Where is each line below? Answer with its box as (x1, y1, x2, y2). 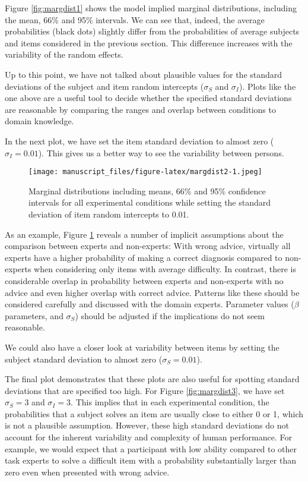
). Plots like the (239, 80, 296, 92)
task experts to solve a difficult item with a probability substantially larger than (5, 454, 296, 467)
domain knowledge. (5, 115, 74, 127)
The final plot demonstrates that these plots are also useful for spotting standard (5, 373, 300, 385)
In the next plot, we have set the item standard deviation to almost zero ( (5, 134, 274, 147)
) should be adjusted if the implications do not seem (75, 309, 265, 322)
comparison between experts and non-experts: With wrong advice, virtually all (5, 240, 291, 252)
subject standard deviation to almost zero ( (5, 352, 163, 365)
